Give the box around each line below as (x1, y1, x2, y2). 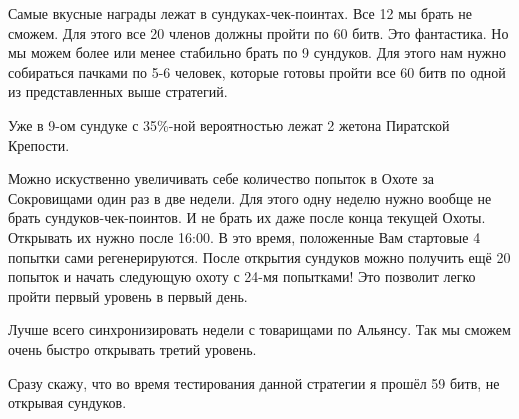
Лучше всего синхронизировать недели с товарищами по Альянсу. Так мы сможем (8, 319, 511, 340)
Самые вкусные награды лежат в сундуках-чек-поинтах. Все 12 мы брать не (8, 3, 472, 23)
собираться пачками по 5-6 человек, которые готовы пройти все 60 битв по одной (8, 61, 506, 82)
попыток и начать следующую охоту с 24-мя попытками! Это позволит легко (8, 266, 476, 287)
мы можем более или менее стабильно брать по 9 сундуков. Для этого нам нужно (8, 42, 507, 63)
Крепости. (8, 134, 70, 155)
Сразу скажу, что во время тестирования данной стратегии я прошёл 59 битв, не (8, 372, 500, 393)
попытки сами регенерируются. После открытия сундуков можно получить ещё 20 (8, 246, 511, 267)
